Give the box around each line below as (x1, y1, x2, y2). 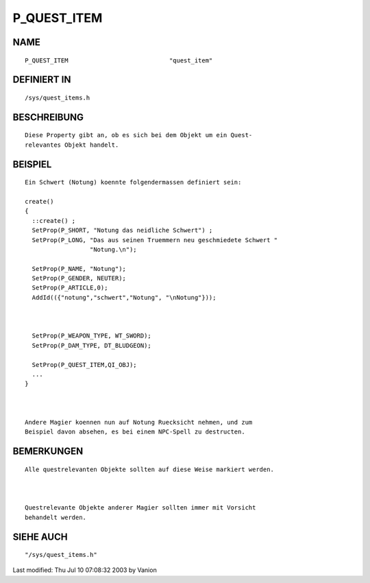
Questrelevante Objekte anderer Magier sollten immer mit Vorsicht (25, 504, 256, 512)
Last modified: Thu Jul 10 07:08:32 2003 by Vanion (12, 566, 157, 574)
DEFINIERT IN (12, 74, 71, 86)
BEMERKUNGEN (12, 446, 84, 457)
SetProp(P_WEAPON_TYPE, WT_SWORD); (32, 332, 152, 340)
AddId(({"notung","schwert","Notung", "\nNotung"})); (32, 294, 217, 301)
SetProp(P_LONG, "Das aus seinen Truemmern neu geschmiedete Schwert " (32, 236, 278, 243)
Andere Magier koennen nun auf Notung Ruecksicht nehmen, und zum (25, 418, 253, 426)
